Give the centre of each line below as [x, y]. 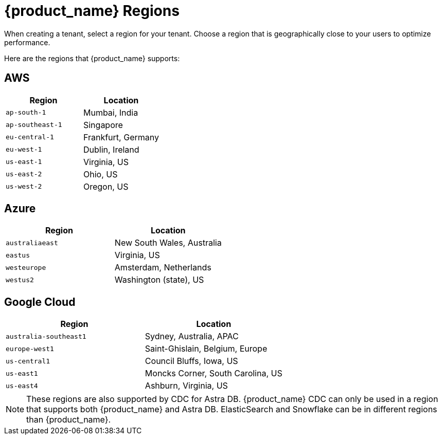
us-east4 [22, 386]
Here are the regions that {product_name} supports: [92, 58]
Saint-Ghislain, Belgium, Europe [206, 349]
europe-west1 [30, 349]
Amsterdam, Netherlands [163, 268]
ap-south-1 [26, 113]
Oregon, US [106, 186]
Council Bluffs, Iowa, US [191, 361]
